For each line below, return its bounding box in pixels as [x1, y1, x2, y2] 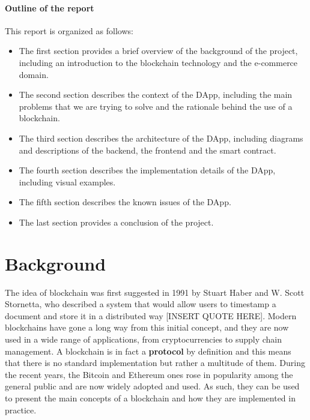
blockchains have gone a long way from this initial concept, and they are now [5, 321, 289, 334]
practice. [5, 403, 37, 416]
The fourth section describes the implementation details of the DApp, [19, 164, 276, 176]
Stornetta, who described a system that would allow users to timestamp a [5, 298, 276, 310]
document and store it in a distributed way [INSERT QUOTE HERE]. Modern [5, 309, 297, 322]
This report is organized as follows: [5, 24, 133, 37]
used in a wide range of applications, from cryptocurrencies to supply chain [5, 333, 282, 346]
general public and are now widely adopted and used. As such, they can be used [5, 380, 300, 392]
